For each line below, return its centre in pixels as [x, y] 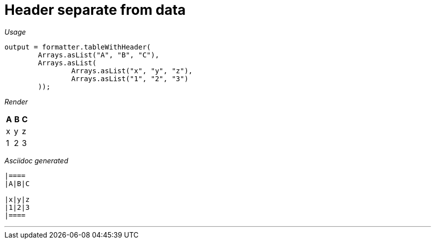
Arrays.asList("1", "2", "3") [130, 78]
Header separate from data [95, 10]
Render [16, 101]
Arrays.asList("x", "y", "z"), [132, 71]
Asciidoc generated [36, 160]
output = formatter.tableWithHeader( [78, 47]
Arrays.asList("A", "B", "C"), [98, 55]
